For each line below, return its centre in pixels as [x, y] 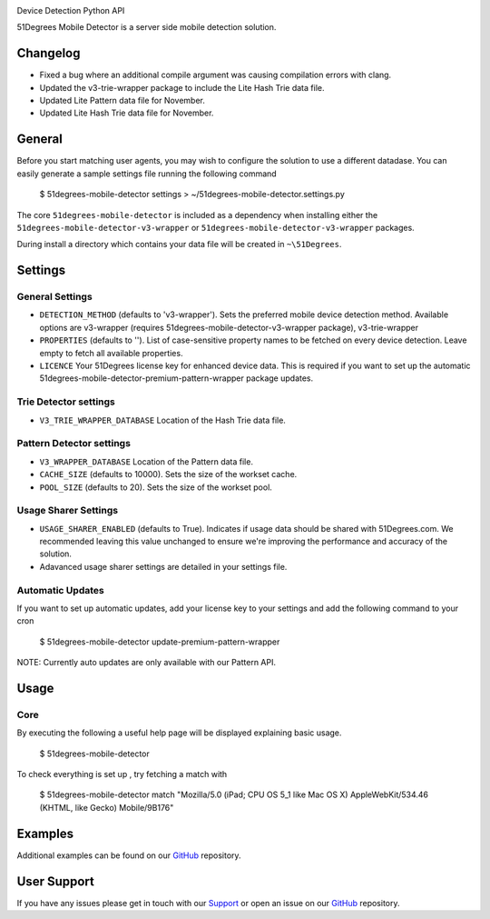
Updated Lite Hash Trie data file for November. [127, 113]
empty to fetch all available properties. [111, 353]
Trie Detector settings [66, 402]
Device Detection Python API [71, 10]
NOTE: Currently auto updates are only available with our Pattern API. [147, 663]
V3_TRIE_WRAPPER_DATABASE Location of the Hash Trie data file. [162, 420]
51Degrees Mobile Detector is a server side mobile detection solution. [147, 27]
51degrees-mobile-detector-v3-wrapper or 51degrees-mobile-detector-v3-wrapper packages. [216, 227]
